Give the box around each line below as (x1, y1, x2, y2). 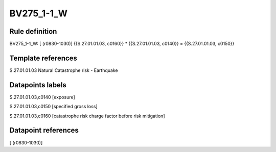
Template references (9, 54, 78, 62)
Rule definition (9, 27, 57, 36)
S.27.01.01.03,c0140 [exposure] (9, 94, 75, 100)
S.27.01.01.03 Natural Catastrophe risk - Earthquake (9, 67, 118, 73)
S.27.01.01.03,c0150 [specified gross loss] (9, 104, 98, 110)
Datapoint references (9, 126, 79, 135)
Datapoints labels (9, 81, 66, 89)
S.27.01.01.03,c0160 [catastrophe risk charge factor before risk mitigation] (9, 113, 165, 119)
